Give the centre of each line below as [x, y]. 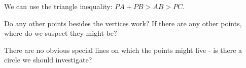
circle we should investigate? [48, 60]
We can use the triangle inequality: [58, 6]
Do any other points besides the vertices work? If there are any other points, [123, 23]
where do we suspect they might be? [61, 33]
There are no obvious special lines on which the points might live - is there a [123, 50]
